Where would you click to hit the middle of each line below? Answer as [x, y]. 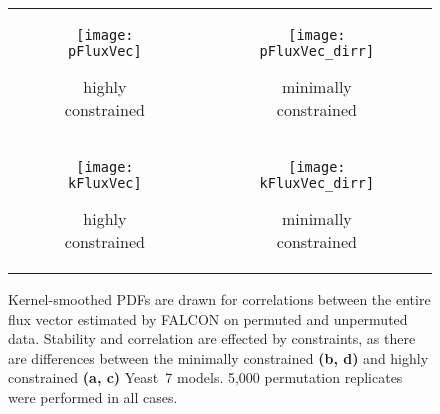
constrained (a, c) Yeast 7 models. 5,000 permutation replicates [205, 377]
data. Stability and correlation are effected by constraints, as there [212, 338]
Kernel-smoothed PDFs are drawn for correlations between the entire [219, 299]
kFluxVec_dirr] [317, 183]
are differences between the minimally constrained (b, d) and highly [218, 357]
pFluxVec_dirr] [317, 51]
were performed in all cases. [93, 396]
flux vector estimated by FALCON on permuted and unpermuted [208, 318]
